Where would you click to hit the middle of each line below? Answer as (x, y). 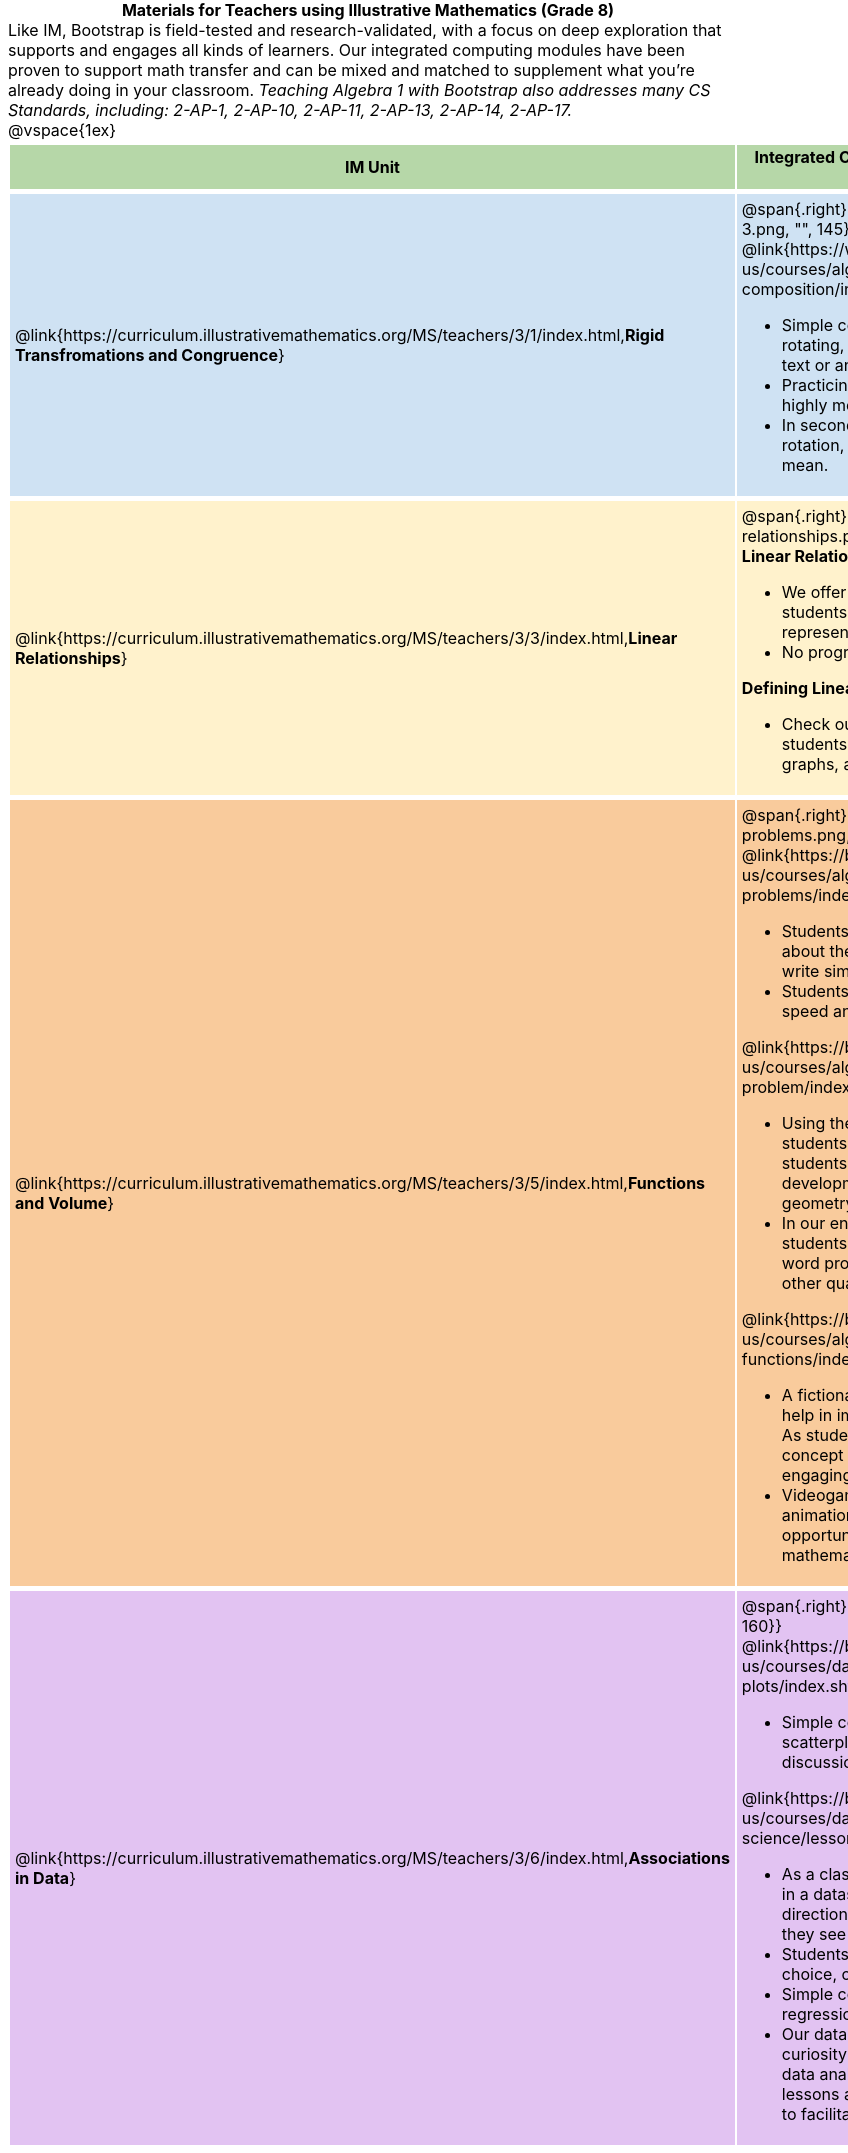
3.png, (765, 229)
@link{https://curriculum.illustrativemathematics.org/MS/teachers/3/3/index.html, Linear (346, 638)
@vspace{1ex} (62, 130)
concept (812, 1455)
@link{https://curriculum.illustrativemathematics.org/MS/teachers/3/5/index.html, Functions (360, 1183)
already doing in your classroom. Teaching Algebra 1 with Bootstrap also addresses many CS (359, 90)
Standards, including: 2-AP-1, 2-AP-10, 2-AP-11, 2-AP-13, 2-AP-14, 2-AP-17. (290, 110)
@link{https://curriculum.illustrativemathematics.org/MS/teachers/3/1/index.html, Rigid (340, 335)
